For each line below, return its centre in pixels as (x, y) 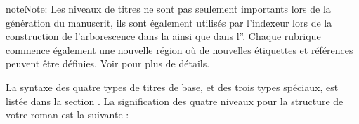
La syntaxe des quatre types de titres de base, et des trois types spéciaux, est (172, 87)
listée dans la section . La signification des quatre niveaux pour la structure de (175, 101)
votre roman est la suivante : (67, 115)
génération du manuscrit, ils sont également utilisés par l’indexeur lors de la (169, 22)
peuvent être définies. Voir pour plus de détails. (108, 63)
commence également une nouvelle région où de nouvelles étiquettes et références (179, 49)
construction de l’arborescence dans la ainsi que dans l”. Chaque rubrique (163, 36)
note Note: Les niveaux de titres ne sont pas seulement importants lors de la (168, 8)
